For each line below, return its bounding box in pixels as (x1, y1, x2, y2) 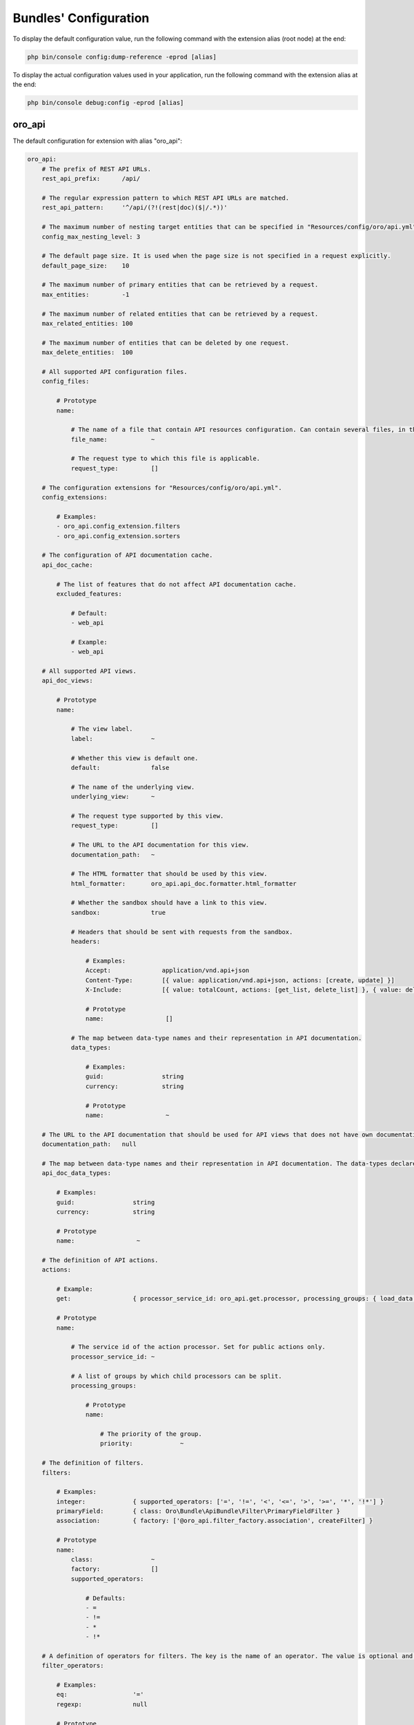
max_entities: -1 (41, 290, 130, 298)
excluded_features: (56, 590, 122, 598)
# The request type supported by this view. (70, 811, 224, 820)
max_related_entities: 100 (41, 319, 134, 328)
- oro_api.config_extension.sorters (56, 532, 181, 540)
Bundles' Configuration (12, 10, 150, 26)
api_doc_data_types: (41, 1170, 112, 1177)
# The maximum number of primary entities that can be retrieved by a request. (41, 281, 319, 289)
